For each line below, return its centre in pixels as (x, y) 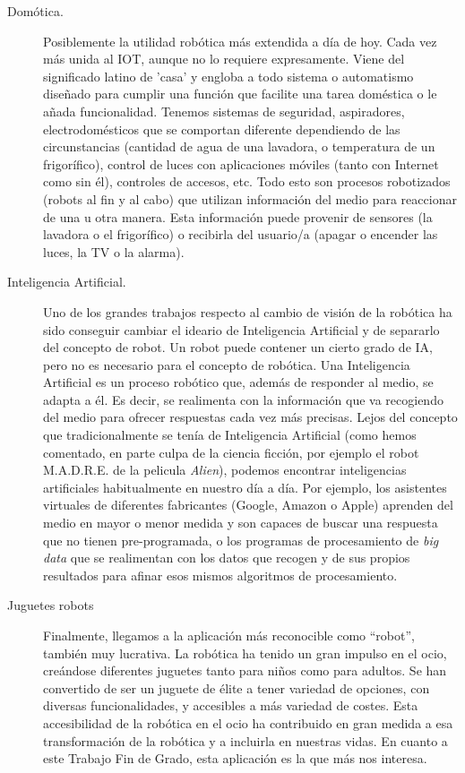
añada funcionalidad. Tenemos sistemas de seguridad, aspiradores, (224, 111)
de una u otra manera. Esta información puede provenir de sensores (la (238, 216)
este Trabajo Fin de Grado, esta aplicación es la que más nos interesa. (235, 758)
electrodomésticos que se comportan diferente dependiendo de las (222, 129)
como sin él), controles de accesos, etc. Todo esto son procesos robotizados (247, 181)
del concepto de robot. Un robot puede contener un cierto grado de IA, (238, 347)
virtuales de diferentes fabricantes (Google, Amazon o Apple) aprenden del (248, 505)
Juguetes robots (51, 605)
